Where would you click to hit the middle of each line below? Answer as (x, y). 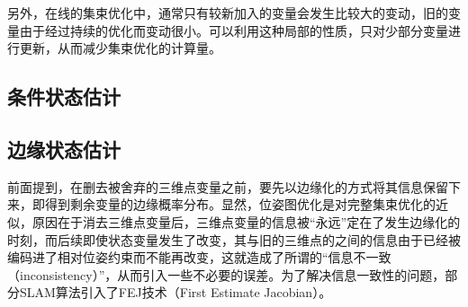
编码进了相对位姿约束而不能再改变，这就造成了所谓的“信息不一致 (199, 257)
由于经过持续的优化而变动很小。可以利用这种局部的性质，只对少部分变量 (234, 30)
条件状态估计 (64, 96)
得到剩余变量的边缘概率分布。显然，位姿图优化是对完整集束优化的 (240, 204)
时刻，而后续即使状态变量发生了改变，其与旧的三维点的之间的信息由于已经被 (234, 239)
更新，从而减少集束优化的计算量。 (120, 48)
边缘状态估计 (64, 149)
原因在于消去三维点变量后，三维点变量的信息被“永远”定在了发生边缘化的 (246, 221)
